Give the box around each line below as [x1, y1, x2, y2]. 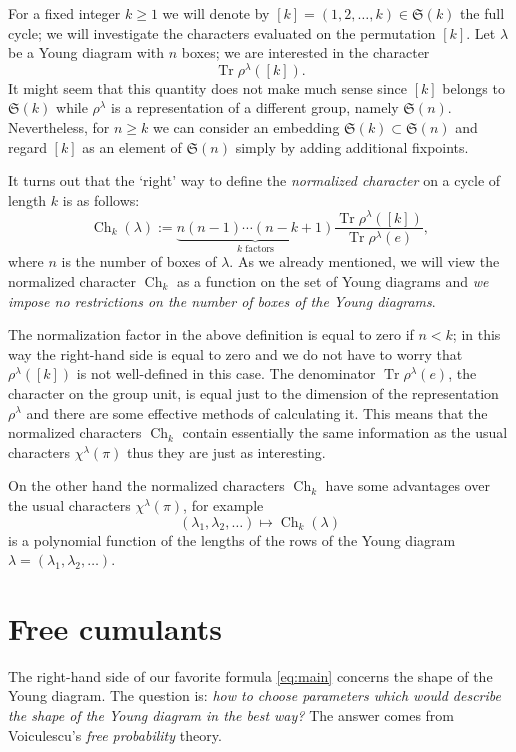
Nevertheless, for [8, 117, 110, 138]
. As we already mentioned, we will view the [229, 251, 500, 272]
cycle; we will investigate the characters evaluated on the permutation [8, 22, 436, 43]
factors [245, 243, 274, 254]
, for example [183, 494, 264, 515]
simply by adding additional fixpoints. [235, 136, 469, 157]
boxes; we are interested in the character [181, 42, 430, 63]
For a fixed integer [8, 3, 121, 23]
